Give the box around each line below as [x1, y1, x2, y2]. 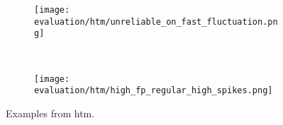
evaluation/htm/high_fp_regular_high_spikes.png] [34, 85, 273, 96]
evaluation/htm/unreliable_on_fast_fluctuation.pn [34, 16, 278, 27]
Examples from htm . [6, 105, 95, 120]
